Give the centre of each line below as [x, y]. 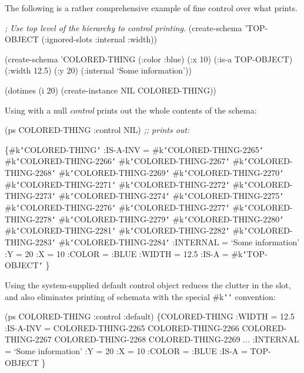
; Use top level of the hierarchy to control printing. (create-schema [123, 27]
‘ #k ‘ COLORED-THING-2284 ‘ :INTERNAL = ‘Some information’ [176, 242]
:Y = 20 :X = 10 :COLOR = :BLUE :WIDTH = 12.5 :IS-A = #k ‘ [126, 253]
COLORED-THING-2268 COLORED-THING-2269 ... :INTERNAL [177, 339]
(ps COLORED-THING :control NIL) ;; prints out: [97, 130]
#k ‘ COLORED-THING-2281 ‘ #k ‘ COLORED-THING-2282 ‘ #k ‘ [126, 230]
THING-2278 [28, 219]
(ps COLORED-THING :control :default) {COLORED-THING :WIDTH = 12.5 [150, 316]
